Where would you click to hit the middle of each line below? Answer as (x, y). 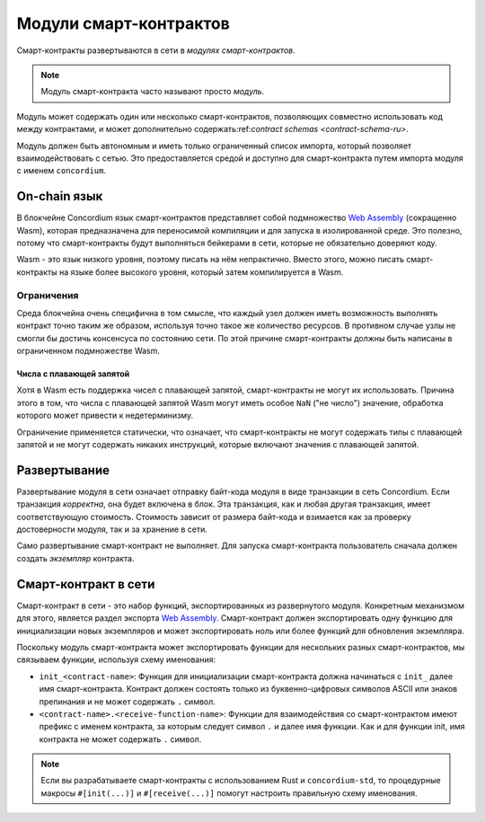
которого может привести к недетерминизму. (105, 415)
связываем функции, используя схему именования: (116, 659)
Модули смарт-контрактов (123, 23)
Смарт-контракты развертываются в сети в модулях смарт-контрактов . (156, 50)
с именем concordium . (62, 171)
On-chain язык (60, 196)
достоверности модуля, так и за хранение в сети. (112, 529)
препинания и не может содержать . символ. (127, 702)
